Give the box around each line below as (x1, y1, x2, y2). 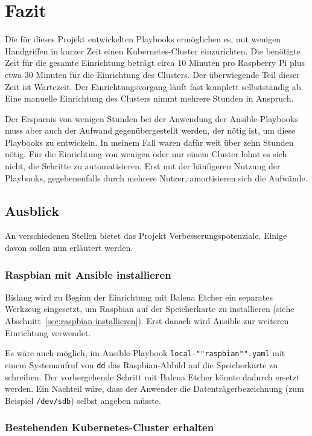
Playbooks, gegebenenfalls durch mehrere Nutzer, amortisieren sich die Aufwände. (5, 171, 308, 184)
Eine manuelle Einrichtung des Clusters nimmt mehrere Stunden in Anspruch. (5, 92, 294, 105)
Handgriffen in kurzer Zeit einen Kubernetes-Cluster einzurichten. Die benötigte (5, 44, 301, 57)
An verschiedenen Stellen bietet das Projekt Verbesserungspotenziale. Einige (5, 229, 287, 242)
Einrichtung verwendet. (5, 326, 91, 339)
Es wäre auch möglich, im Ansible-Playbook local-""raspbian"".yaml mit (5, 347, 285, 359)
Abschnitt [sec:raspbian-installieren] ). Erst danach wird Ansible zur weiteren (5, 314, 289, 327)
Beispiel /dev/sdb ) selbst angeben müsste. (5, 394, 161, 406)
